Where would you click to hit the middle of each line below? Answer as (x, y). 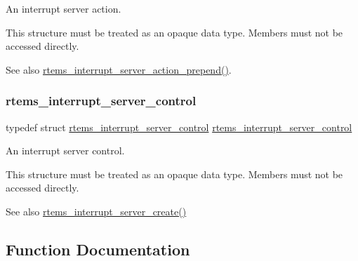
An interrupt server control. (65, 150)
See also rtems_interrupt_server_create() (96, 211)
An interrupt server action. (64, 8)
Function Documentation (98, 249)
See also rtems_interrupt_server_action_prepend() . (119, 69)
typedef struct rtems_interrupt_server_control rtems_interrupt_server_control (179, 127)
